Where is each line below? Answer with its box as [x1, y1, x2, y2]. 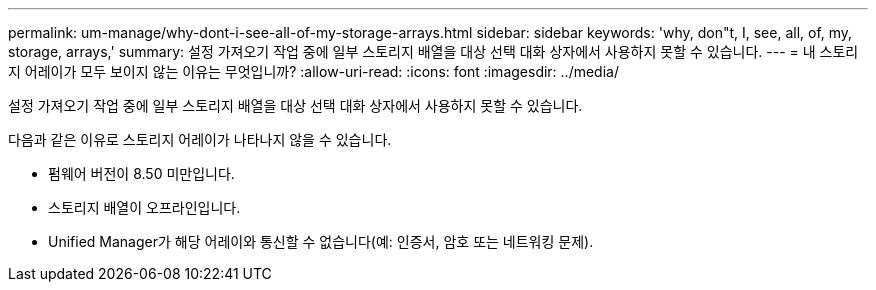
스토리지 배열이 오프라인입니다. [48, 199, 241, 216]
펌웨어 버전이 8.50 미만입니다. [48, 165, 235, 182]
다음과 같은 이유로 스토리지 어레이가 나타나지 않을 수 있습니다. [8, 131, 392, 148]
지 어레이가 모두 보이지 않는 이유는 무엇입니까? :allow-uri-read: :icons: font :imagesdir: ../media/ [8, 63, 619, 80]
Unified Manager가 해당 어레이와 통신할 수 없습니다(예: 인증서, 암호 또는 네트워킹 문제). [48, 233, 594, 250]
